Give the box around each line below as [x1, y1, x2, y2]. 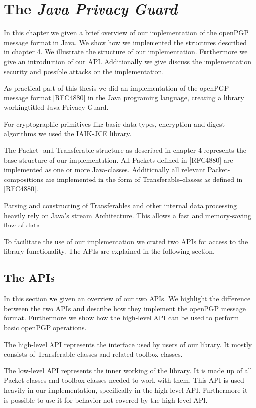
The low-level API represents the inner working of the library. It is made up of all [4, 365, 252, 375]
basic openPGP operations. [4, 322, 87, 332]
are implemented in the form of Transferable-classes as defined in [45, 174, 243, 184]
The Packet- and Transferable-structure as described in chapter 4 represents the [4, 145, 246, 155]
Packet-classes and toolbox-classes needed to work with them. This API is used [4, 375, 244, 385]
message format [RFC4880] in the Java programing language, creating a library [4, 92, 244, 102]
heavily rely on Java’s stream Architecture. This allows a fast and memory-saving [4, 210, 251, 220]
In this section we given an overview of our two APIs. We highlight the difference [4, 293, 251, 304]
